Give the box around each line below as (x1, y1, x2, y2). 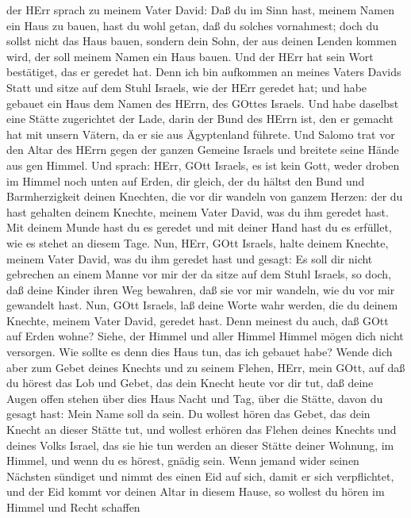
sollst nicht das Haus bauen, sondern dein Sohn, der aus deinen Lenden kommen (6, 33, 397, 49)
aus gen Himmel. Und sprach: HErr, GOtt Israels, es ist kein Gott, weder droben (6, 156, 400, 173)
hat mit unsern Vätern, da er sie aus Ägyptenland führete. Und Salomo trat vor (6, 125, 395, 142)
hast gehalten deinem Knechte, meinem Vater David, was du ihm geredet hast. (6, 203, 389, 220)
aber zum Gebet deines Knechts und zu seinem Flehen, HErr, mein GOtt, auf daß (6, 359, 405, 375)
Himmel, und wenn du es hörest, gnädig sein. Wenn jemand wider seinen (6, 452, 359, 469)
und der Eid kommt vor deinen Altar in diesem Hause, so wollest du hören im (6, 483, 385, 500)
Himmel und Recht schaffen (6, 499, 140, 515)
